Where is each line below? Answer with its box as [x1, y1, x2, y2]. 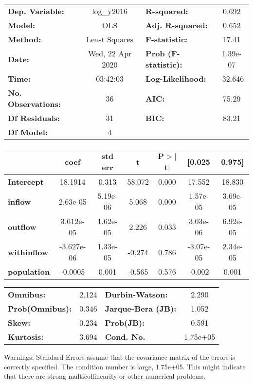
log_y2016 [92, 5, 128, 17]
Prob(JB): [105, 317, 145, 328]
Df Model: [8, 126, 48, 138]
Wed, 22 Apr [88, 48, 132, 59]
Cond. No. [105, 331, 145, 342]
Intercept [8, 176, 44, 187]
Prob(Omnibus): [8, 303, 72, 314]
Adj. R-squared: [145, 19, 208, 31]
